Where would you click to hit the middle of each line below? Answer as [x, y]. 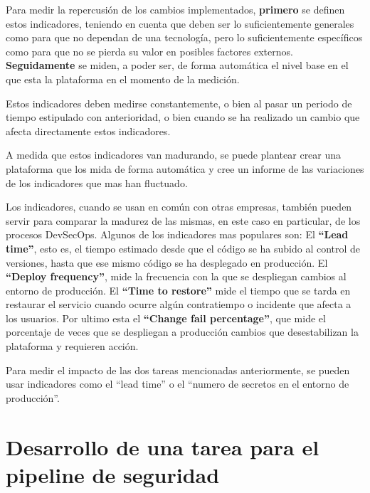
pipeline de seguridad [113, 474]
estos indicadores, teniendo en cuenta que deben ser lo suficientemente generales [180, 23]
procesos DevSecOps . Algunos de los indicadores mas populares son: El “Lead [177, 234]
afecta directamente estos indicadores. [88, 131]
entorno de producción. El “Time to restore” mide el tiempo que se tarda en [178, 290]
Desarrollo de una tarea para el [163, 446]
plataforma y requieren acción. [72, 346]
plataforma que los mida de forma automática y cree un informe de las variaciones [185, 168]
